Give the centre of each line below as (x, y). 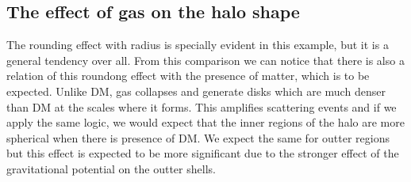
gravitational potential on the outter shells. (111, 168)
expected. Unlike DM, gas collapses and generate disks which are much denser (196, 91)
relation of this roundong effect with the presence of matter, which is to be (188, 76)
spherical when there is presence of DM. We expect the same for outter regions (198, 137)
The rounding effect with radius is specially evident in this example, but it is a (198, 45)
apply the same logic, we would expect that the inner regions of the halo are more (205, 122)
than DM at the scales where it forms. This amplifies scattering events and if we (202, 106)
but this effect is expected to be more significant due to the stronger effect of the (203, 153)
